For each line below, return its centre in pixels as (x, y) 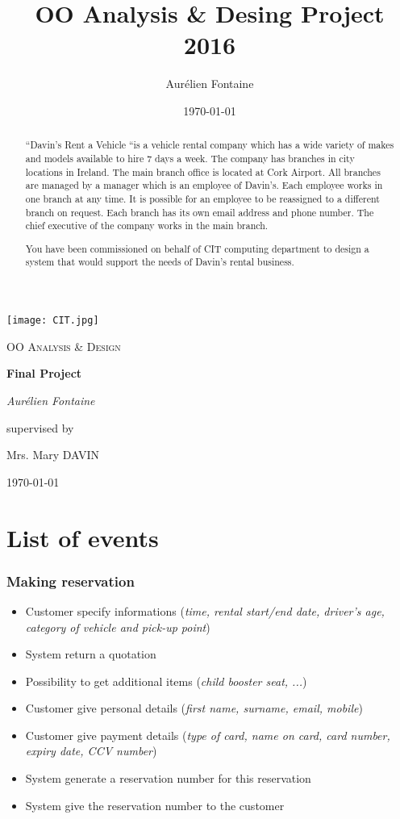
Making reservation (71, 581)
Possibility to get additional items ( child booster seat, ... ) (166, 681)
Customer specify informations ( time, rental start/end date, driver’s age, (205, 610)
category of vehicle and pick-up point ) (118, 627)
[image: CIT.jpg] (53, 321)
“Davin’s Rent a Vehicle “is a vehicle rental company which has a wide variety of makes (210, 145)
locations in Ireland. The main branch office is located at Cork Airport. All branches (203, 171)
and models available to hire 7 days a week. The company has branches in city (190, 158)
